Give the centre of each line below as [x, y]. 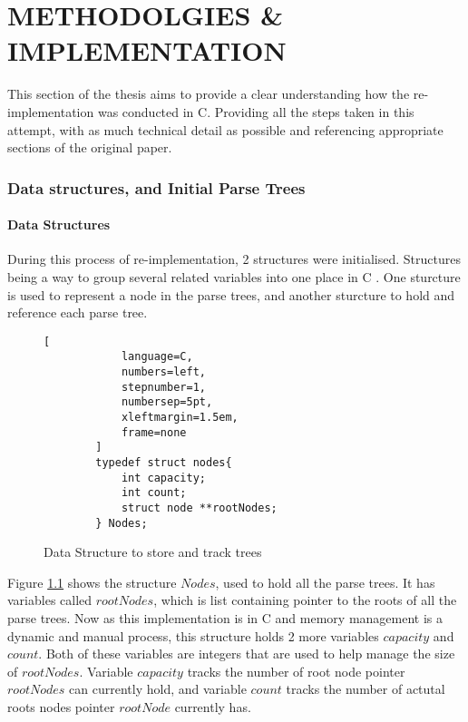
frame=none [154, 432]
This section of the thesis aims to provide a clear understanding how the [209, 94]
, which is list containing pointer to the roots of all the [305, 600]
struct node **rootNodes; [199, 507]
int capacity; [163, 478]
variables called [50, 600]
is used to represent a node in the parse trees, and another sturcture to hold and [231, 294]
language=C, [157, 357]
